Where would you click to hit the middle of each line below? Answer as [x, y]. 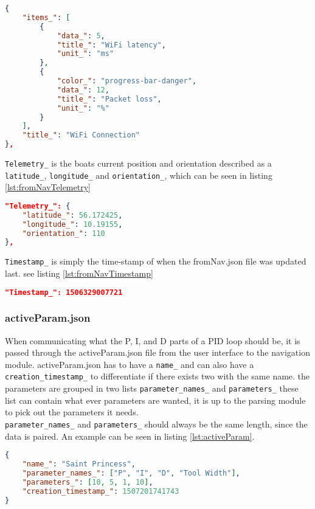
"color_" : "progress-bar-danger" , [127, 81]
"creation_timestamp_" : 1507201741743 [101, 491]
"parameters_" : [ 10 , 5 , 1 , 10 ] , [88, 482]
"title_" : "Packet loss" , [109, 99]
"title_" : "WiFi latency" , [111, 45]
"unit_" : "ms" [85, 54]
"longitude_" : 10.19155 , [72, 224]
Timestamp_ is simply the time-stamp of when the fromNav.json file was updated [156, 261]
